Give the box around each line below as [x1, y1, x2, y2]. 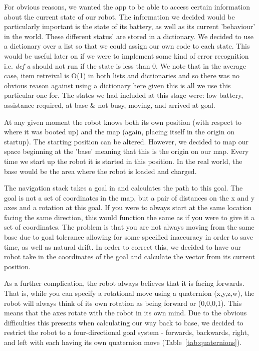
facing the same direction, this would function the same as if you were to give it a [4, 212, 255, 222]
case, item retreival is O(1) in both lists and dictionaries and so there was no [4, 70, 240, 81]
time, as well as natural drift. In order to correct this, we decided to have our [4, 241, 241, 252]
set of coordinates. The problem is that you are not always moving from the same [4, 222, 254, 232]
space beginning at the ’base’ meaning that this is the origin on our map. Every [4, 146, 249, 156]
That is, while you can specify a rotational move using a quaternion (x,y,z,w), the [4, 288, 254, 298]
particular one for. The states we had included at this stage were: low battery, [4, 90, 243, 100]
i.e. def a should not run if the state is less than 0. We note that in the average [4, 60, 246, 71]
